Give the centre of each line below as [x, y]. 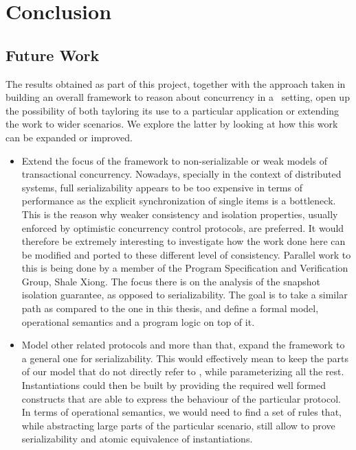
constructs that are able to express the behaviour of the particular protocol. [181, 398]
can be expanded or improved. [69, 137]
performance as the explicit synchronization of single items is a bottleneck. [179, 201]
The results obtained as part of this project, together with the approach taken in [176, 83]
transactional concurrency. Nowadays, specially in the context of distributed [181, 174]
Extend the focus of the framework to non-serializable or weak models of [175, 160]
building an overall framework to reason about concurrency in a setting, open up [178, 97]
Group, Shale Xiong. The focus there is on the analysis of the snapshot [171, 281]
